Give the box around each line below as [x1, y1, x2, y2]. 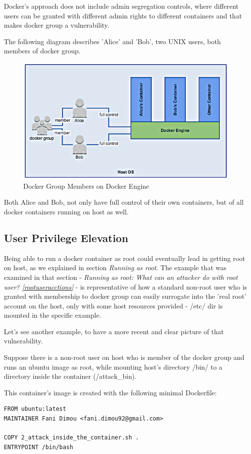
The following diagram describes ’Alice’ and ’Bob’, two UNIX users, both [4, 36, 221, 46]
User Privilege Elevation [4, 230, 129, 245]
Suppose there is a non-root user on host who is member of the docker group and [4, 352, 245, 362]
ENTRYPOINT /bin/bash [4, 443, 74, 451]
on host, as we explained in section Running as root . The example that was [4, 262, 226, 273]
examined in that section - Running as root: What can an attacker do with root [4, 272, 238, 282]
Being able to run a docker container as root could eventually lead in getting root [4, 253, 246, 263]
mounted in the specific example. [4, 310, 102, 320]
